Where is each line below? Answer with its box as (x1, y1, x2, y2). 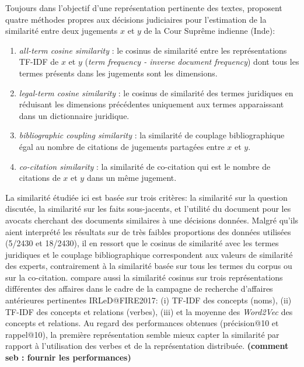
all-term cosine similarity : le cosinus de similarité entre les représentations (19, 44, 287, 56)
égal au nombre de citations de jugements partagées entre (19, 140, 225, 152)
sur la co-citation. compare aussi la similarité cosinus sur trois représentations (5, 271, 283, 283)
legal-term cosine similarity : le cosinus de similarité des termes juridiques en (19, 86, 293, 99)
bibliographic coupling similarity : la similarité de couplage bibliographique (19, 129, 285, 141)
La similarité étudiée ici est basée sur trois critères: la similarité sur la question (5, 191, 288, 203)
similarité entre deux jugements (5, 25, 118, 37)
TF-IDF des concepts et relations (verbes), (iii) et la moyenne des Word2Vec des (5, 305, 293, 317)
